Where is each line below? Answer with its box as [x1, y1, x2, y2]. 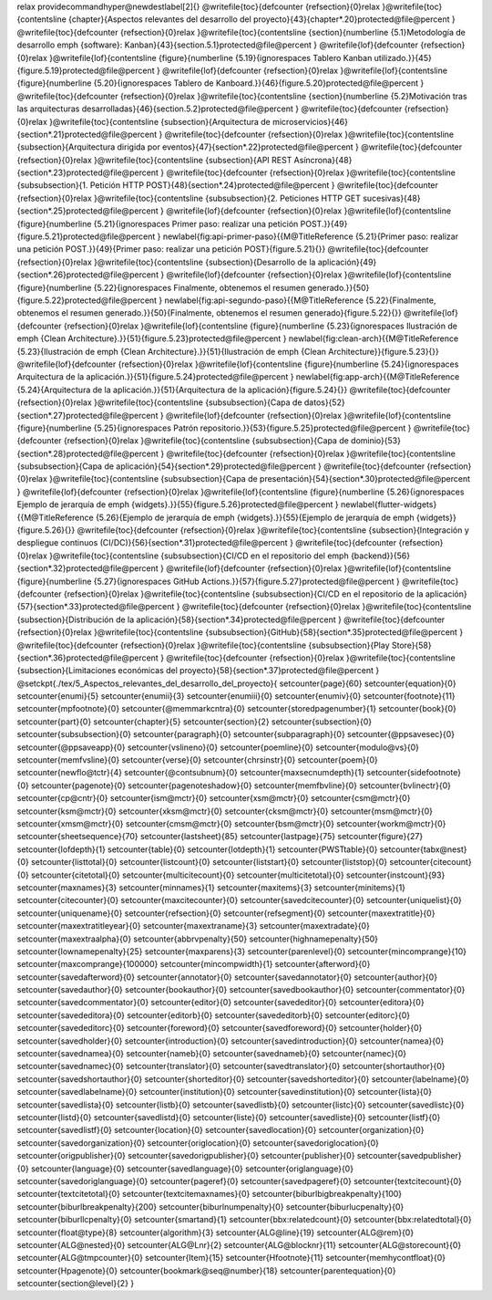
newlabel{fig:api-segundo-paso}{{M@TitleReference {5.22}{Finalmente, [164, 295, 436, 306]
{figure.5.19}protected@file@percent [16, 65, 155, 76]
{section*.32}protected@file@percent [16, 563, 159, 574]
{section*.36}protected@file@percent [16, 652, 159, 663]
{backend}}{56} [351, 550, 410, 561]
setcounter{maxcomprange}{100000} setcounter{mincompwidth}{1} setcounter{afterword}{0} [16, 959, 371, 970]
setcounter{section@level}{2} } [16, 1278, 135, 1289]
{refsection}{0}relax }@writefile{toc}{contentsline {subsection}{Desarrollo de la [16, 256, 316, 267]
